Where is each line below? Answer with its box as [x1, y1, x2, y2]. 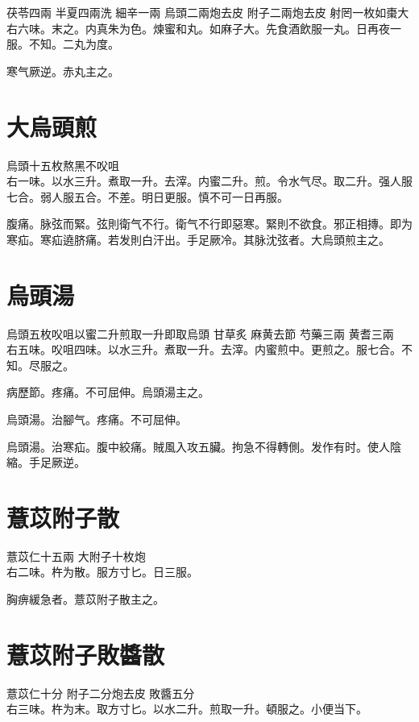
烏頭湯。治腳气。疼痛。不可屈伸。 [6, 410, 187, 427]
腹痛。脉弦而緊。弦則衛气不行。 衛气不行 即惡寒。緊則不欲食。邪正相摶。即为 [6, 215, 413, 232]
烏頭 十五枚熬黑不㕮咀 [6, 156, 119, 173]
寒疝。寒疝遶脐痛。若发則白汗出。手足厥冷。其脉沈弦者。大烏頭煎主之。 [6, 230, 390, 247]
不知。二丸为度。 [28, 35, 119, 52]
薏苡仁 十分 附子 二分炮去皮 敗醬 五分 [6, 684, 195, 701]
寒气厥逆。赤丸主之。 [6, 62, 119, 79]
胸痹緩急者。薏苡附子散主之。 [6, 591, 164, 608]
